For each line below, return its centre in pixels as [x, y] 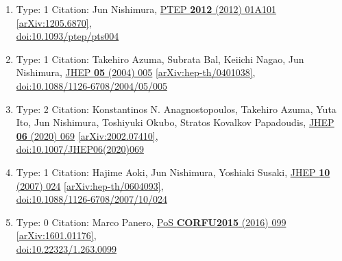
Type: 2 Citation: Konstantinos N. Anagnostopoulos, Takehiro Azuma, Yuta [176, 109]
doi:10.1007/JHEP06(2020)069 [80, 149]
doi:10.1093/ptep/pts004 [68, 36]
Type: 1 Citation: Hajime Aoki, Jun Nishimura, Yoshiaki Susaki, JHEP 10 [173, 172]
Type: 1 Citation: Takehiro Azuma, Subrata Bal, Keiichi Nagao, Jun [160, 59]
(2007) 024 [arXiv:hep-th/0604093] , [90, 185]
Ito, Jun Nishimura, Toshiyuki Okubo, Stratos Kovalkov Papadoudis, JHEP [175, 122]
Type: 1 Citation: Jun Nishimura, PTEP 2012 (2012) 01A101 [146, 9]
